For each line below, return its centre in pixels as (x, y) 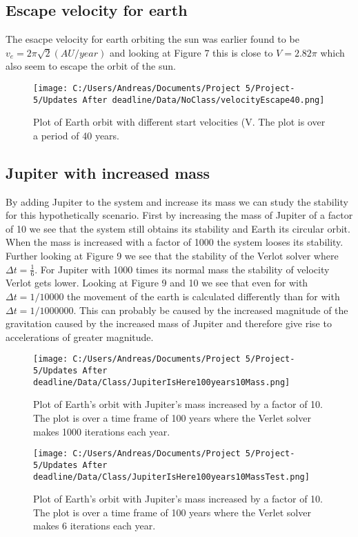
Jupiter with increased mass (108, 172)
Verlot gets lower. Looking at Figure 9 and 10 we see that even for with (157, 283)
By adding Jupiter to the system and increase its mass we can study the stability (177, 201)
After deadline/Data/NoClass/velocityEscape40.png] (203, 100)
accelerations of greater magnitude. (80, 336)
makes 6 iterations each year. (95, 526)
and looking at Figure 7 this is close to (191, 52)
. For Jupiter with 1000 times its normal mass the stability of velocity (182, 269)
